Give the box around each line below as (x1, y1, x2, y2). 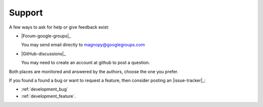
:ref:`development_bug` (21, 86, 68, 92)
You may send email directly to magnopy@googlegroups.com (21, 42, 145, 48)
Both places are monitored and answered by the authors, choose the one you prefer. (9, 68, 179, 75)
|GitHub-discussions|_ (21, 51, 66, 57)
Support (9, 7, 43, 18)
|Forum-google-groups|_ (21, 33, 71, 39)
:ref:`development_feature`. (21, 93, 76, 99)
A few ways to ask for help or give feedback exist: (9, 24, 110, 30)
